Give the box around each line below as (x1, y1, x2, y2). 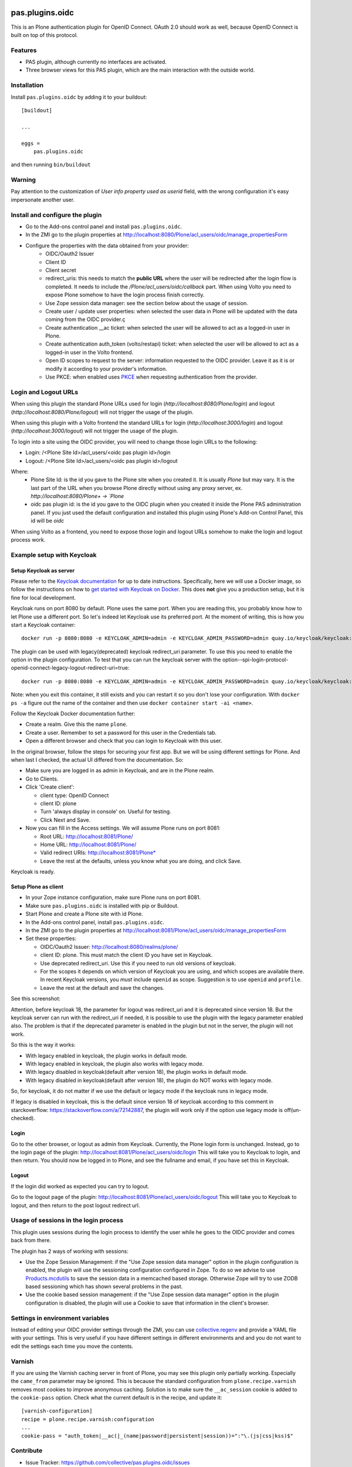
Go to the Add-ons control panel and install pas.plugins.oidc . (25, 223, 182, 230)
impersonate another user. (11, 196, 75, 203)
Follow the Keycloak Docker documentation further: (11, 710, 136, 717)
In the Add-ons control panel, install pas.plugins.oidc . (25, 918, 164, 925)
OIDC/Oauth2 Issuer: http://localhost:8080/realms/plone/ (40, 943, 178, 950)
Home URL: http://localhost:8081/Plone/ (40, 841, 137, 848)
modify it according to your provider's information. (45, 365, 167, 372)
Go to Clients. (25, 775, 59, 782)
